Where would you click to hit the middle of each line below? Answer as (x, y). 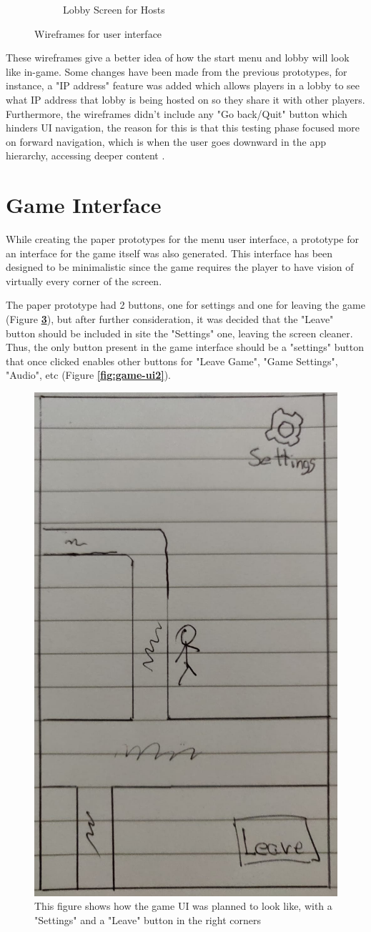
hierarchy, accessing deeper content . (85, 155)
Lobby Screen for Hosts (114, 9)
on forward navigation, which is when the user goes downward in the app (166, 141)
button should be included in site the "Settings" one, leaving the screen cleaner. (179, 333)
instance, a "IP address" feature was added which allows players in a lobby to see (183, 85)
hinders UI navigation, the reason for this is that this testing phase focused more (183, 128)
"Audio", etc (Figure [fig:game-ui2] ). (88, 375)
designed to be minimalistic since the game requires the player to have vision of (180, 267)
